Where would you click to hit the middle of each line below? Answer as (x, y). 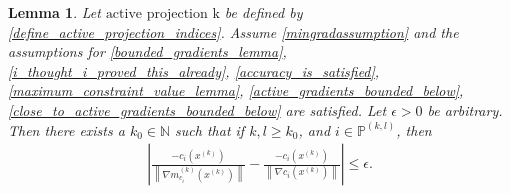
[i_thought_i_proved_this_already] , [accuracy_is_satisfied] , (194, 70)
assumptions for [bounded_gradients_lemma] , (147, 51)
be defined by (263, 12)
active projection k (162, 14)
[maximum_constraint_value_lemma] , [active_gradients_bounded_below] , (236, 90)
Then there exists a (66, 129)
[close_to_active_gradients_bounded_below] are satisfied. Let (197, 109)
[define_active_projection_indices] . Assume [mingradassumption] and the (233, 31)
